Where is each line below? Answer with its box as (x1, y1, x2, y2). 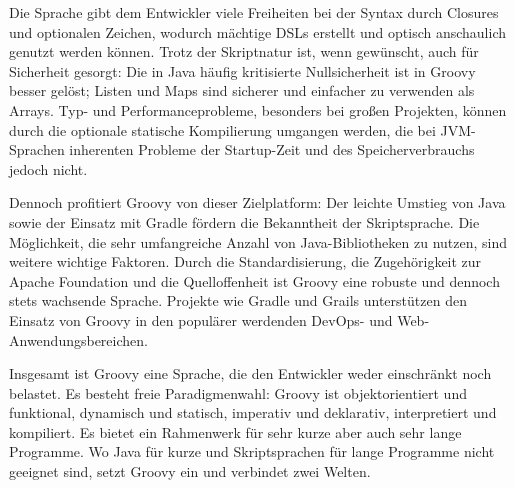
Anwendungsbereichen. (9, 329, 148, 350)
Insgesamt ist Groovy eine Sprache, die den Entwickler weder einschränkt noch (9, 363, 492, 384)
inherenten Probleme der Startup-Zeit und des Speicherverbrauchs (69, 139, 475, 160)
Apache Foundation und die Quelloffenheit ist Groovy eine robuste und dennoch (9, 270, 500, 291)
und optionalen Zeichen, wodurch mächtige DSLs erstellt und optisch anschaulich (9, 21, 507, 42)
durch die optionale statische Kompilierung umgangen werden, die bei (9, 119, 436, 140)
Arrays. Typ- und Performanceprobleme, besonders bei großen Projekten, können (9, 99, 507, 120)
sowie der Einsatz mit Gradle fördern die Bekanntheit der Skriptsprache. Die (9, 211, 480, 232)
